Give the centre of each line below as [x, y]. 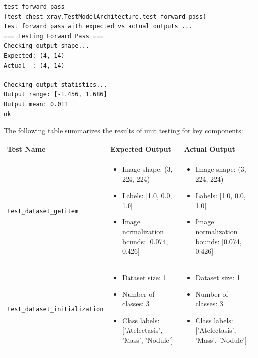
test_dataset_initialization [56, 310]
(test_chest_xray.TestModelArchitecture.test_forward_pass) [105, 17]
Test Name [27, 149]
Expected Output [141, 149]
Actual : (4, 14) [34, 65]
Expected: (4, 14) [34, 55]
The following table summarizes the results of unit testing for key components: [124, 130]
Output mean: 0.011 [36, 104]
